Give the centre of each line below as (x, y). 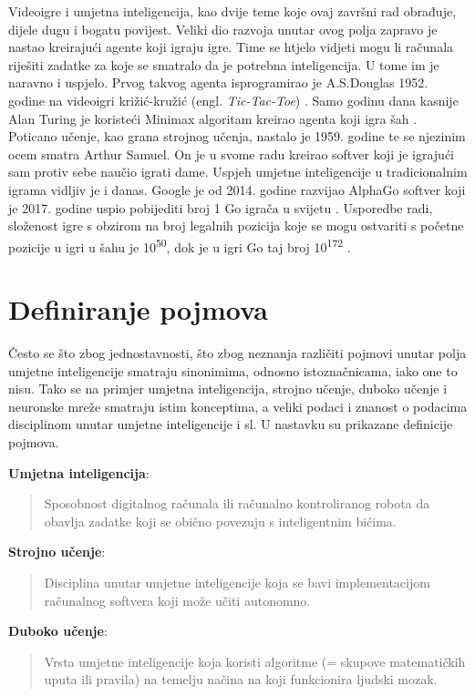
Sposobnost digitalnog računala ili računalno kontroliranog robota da (237, 503)
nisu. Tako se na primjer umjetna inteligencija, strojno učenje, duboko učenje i (228, 389)
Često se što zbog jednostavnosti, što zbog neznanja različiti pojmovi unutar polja (237, 353)
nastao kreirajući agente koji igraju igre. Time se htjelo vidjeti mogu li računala (231, 47)
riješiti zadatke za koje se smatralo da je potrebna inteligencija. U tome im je (224, 64)
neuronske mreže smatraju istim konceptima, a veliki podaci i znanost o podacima (238, 406)
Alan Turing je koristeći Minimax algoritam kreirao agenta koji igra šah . (213, 118)
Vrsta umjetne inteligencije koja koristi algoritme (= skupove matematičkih (255, 661)
